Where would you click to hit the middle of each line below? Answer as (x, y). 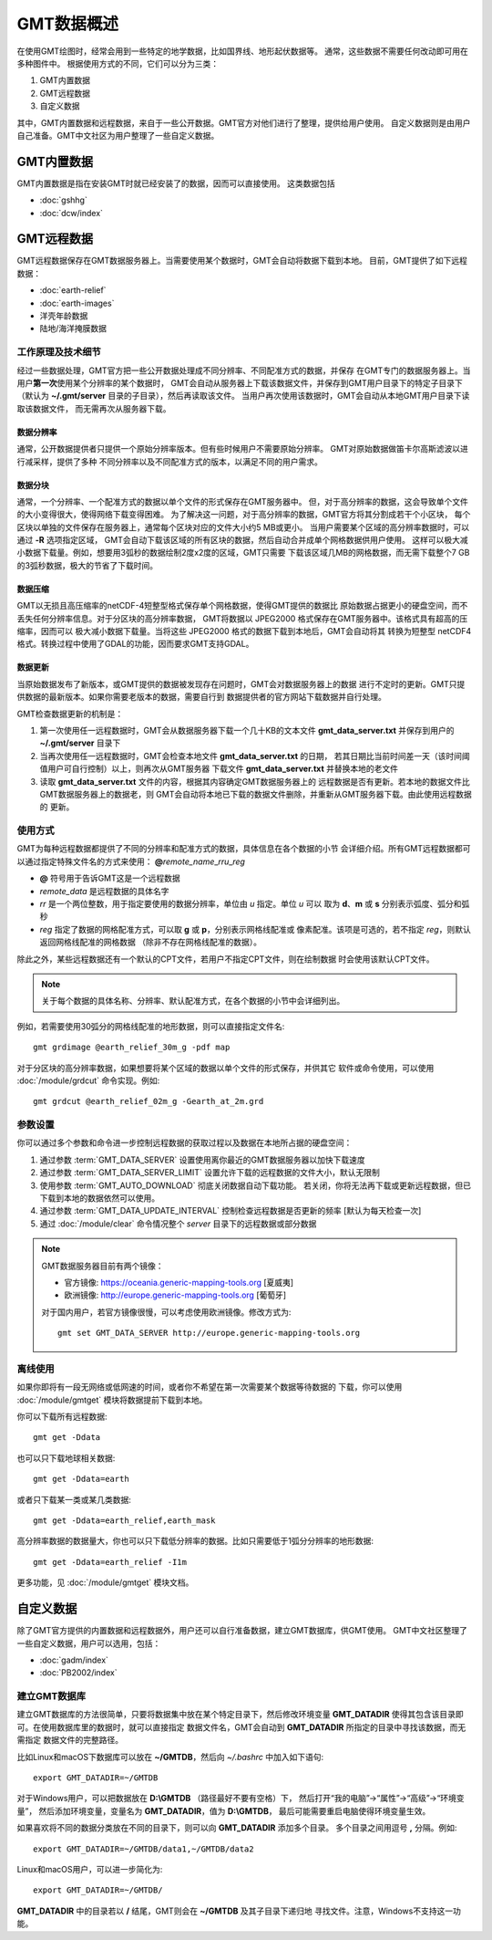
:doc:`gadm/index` (74, 1660)
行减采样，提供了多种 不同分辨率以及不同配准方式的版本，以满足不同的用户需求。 (169, 462)
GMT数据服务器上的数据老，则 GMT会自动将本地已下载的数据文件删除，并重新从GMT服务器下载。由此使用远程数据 (256, 794)
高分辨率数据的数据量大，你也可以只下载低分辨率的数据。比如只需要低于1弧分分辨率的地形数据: (195, 1541)
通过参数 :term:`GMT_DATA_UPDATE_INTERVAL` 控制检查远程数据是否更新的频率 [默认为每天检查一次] (231, 1211)
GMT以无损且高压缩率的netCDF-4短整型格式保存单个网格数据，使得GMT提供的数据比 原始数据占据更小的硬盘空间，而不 (242, 606)
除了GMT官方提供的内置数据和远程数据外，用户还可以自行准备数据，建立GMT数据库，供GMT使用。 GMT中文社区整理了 (242, 1631)
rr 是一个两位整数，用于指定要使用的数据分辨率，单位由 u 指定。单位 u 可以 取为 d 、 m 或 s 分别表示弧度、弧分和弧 (255, 904)
